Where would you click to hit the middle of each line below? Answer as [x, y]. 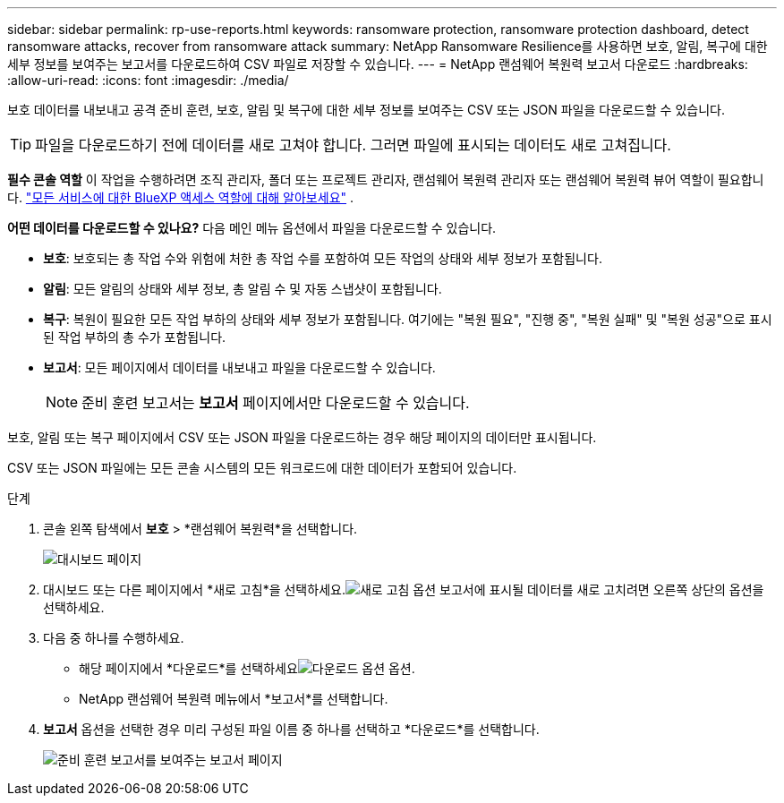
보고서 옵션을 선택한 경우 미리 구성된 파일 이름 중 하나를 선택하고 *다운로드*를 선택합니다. [291, 729]
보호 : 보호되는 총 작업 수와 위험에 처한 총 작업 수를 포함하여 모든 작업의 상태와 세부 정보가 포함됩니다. [323, 258]
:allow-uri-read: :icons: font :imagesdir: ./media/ [148, 80]
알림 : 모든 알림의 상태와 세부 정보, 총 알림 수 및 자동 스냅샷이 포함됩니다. [243, 289]
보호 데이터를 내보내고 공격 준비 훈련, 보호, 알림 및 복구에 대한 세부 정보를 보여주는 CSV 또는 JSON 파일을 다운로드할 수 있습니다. [366, 110]
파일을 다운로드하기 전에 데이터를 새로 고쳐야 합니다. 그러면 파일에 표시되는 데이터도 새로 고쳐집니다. [353, 145]
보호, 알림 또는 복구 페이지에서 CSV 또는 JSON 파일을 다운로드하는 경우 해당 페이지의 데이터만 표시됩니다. [302, 437]
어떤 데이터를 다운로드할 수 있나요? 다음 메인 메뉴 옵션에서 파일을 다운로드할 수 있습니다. [252, 228]
